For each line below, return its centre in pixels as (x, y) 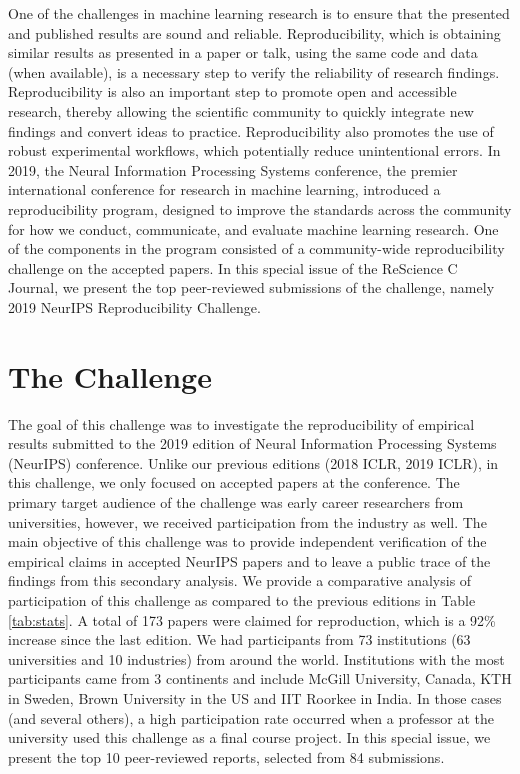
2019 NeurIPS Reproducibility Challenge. (134, 306)
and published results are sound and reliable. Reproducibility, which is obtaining (254, 32)
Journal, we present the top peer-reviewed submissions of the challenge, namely (251, 287)
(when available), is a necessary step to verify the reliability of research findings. (254, 71)
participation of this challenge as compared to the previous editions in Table (242, 599)
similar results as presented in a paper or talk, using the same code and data (243, 52)
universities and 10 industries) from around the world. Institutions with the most (256, 658)
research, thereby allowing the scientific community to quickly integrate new (241, 110)
